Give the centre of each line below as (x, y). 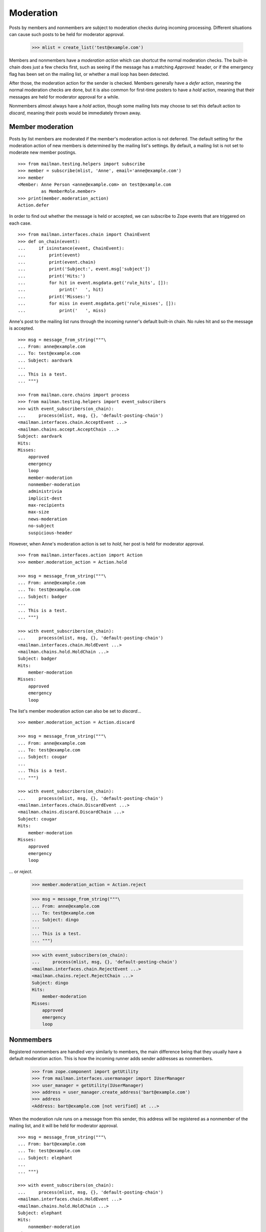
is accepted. (22, 328)
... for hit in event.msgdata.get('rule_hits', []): (93, 283)
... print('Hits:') (52, 276)
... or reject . (21, 871)
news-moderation (48, 519)
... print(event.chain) (57, 262)
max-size (38, 512)
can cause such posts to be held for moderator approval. (67, 34)
